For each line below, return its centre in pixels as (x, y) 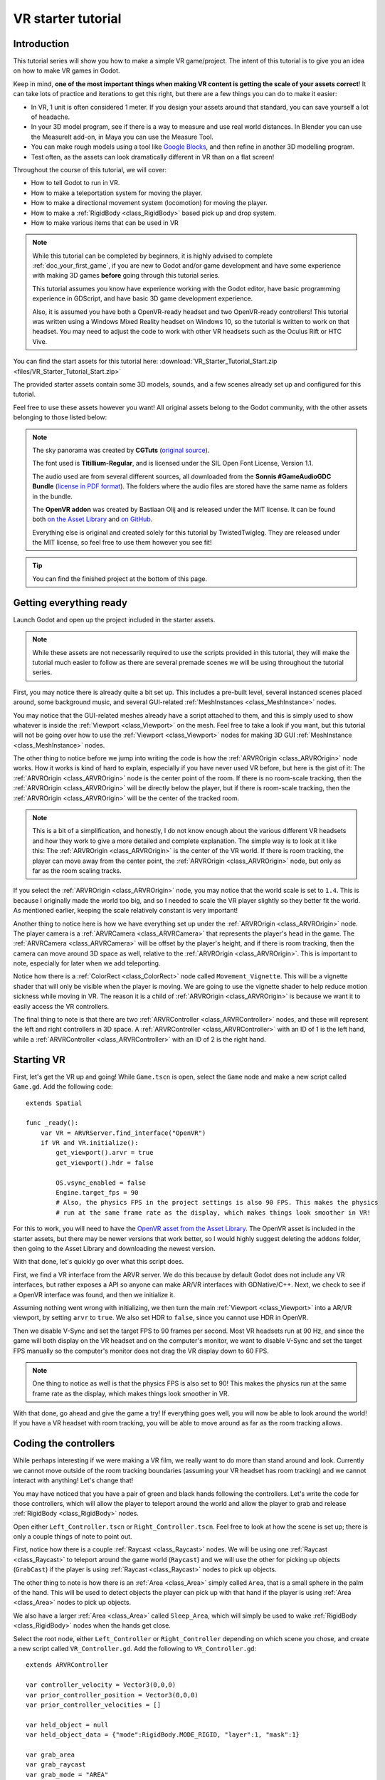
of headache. (51, 117)
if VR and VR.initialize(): (89, 1143)
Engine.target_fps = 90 (97, 1193)
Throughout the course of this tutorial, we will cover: (90, 169)
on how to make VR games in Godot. (67, 70)
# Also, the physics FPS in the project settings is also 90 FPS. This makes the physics (217, 1203)
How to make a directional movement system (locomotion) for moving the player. (149, 203)
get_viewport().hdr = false (105, 1163)
